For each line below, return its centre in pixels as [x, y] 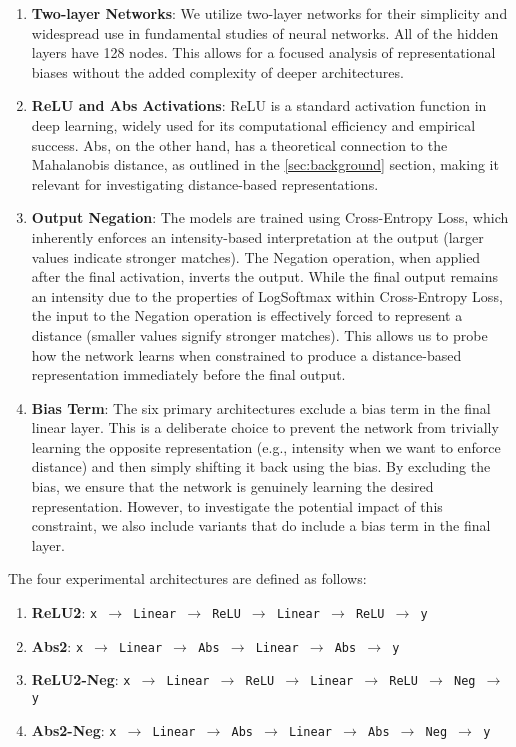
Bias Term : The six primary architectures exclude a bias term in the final [261, 407]
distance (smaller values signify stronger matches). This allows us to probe [259, 334]
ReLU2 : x [64, 612]
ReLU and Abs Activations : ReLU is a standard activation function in [259, 105]
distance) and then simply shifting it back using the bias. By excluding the [261, 466]
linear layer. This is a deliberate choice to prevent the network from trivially [265, 427]
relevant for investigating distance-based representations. [205, 183]
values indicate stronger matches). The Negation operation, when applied [256, 256]
